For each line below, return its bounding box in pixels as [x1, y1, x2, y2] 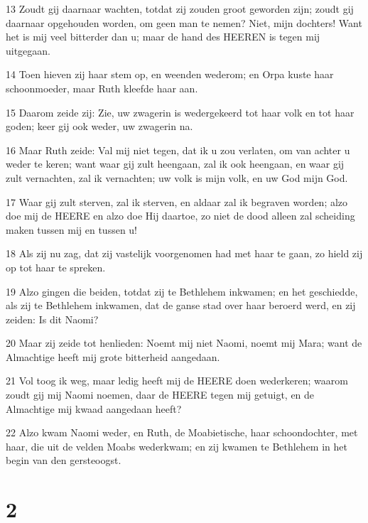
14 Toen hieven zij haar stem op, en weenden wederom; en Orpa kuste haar [6, 67, 334, 82]
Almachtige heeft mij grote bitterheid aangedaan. [6, 349, 220, 364]
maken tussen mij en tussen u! [6, 222, 138, 237]
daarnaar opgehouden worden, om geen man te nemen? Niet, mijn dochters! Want [6, 15, 362, 30]
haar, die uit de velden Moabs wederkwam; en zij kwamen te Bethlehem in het [6, 438, 347, 453]
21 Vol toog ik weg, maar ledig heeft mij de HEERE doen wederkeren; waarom [6, 373, 348, 388]
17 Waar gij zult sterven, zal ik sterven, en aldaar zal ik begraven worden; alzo [6, 194, 348, 209]
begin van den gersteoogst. [6, 453, 121, 468]
